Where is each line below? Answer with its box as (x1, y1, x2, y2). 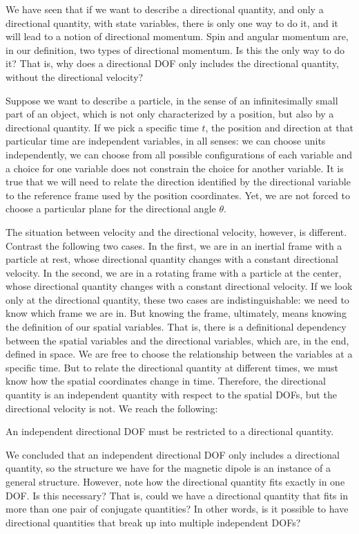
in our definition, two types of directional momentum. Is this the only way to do (6, 42, 345, 57)
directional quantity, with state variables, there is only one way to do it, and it (6, 15, 338, 30)
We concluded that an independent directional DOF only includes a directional (6, 447, 340, 461)
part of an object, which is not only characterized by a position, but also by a (6, 107, 334, 121)
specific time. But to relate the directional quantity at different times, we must (6, 360, 338, 374)
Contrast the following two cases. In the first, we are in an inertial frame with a (6, 238, 342, 252)
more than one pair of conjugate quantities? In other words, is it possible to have (6, 501, 349, 516)
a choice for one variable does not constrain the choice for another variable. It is (6, 160, 344, 175)
